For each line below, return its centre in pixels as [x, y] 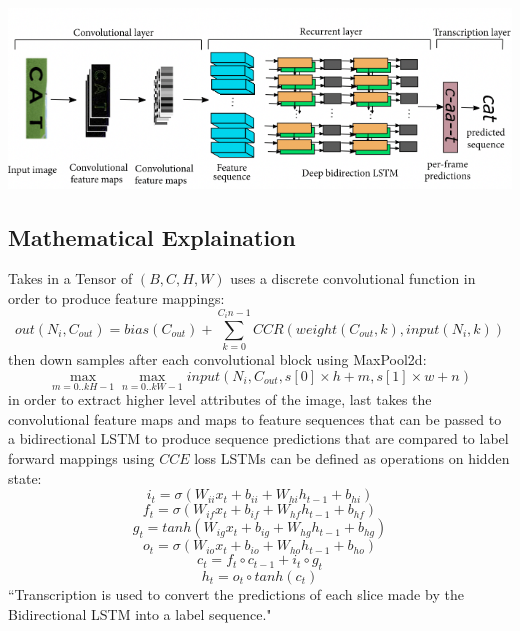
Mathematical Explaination [152, 236]
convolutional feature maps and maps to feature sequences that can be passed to [255, 418]
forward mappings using [81, 457]
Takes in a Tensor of [70, 278]
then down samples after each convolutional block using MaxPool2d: [217, 359]
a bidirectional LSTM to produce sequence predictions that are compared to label [258, 438]
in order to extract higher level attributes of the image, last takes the [220, 399]
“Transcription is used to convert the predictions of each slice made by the [236, 593]
